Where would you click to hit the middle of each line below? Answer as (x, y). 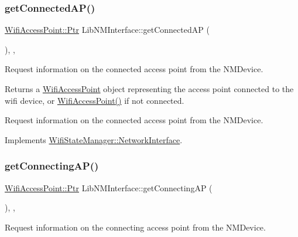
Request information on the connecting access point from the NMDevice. (135, 227)
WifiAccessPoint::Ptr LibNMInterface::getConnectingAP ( (109, 187)
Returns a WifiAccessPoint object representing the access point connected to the (149, 89)
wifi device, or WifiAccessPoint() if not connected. (95, 100)
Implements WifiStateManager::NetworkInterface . (94, 139)
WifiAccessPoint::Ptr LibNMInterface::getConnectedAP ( (107, 30)
